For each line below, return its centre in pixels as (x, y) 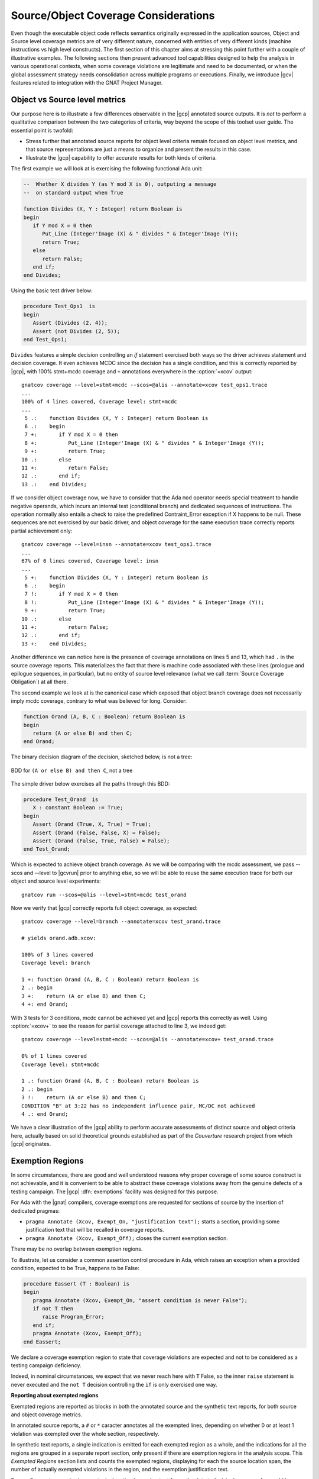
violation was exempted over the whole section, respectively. (85, 1433)
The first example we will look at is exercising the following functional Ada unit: (107, 169)
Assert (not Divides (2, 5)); (77, 331)
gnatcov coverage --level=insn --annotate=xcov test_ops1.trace (117, 545)
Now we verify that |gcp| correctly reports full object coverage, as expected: (104, 908)
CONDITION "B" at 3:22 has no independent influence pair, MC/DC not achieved (138, 1106)
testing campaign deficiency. (46, 1365)
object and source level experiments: (56, 881)
